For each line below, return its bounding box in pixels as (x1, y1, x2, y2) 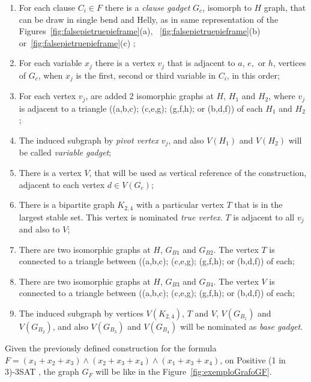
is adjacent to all (233, 210, 295, 223)
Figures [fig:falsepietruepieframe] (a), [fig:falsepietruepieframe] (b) (19, 25, 261, 37)
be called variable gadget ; (19, 146, 112, 159)
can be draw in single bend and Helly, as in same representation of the (19, 13, 279, 25)
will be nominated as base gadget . (180, 320, 303, 333)
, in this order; (226, 68, 280, 81)
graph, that (264, 1, 306, 13)
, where (268, 89, 295, 102)
